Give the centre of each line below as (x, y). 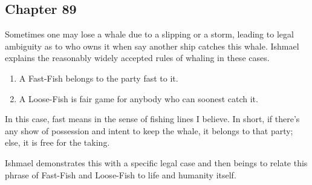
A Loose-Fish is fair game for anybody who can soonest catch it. (138, 98)
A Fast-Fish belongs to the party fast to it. (99, 78)
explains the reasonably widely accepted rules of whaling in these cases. (137, 58)
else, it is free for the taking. (57, 142)
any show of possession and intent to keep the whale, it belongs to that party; (149, 130)
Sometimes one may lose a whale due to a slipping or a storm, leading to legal (149, 34)
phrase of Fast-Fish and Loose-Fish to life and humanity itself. (121, 174)
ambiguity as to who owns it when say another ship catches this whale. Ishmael (152, 46)
